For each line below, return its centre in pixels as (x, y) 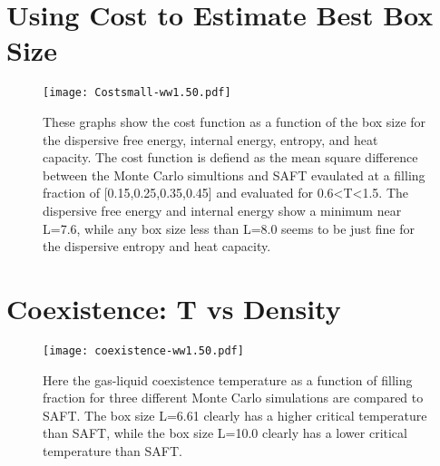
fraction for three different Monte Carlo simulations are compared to (233, 398)
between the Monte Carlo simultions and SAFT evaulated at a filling (234, 175)
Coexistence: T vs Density (174, 308)
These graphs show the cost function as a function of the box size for (235, 121)
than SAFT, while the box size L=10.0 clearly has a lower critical (225, 433)
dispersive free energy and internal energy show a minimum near (222, 210)
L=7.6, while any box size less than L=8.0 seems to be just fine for (229, 228)
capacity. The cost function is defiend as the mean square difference (230, 157)
